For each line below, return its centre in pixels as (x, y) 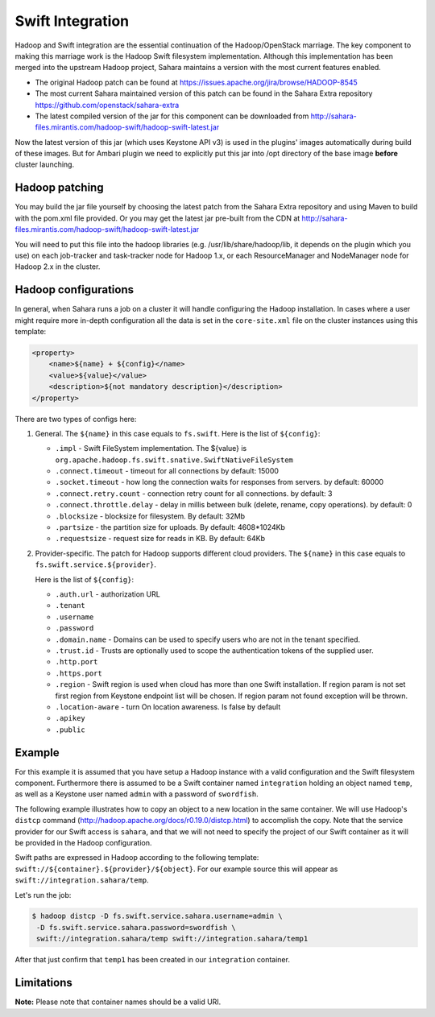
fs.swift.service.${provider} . (96, 564)
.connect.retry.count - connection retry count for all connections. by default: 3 (194, 493)
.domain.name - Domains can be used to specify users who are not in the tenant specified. (208, 639)
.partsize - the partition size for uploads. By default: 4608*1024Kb (170, 527)
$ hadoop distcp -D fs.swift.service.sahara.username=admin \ (157, 916)
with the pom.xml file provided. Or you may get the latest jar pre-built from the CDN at (157, 218)
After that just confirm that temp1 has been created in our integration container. (152, 960)
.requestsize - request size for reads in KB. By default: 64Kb (160, 539)
